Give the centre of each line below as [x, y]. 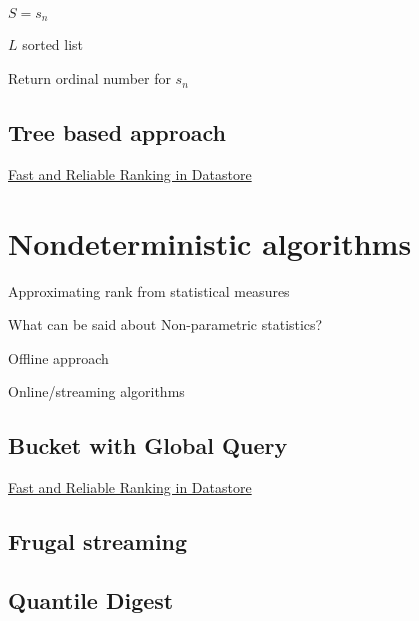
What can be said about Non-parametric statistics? [165, 324]
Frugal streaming [98, 541]
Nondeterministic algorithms [210, 242]
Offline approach [58, 357]
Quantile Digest [91, 599]
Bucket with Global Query [148, 445]
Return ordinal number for [89, 78]
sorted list [53, 44]
